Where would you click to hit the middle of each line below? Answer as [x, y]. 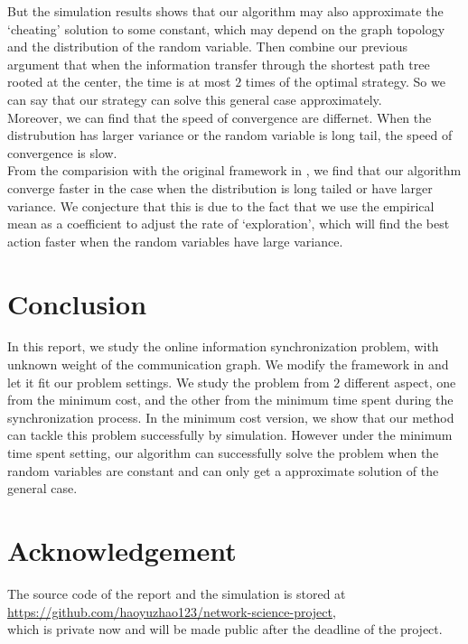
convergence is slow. [62, 152]
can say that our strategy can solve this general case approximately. [195, 99]
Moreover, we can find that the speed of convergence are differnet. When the [220, 117]
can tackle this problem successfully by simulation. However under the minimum [230, 435]
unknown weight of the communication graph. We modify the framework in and [228, 364]
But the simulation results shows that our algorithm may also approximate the [225, 11]
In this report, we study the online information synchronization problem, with [223, 346]
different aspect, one [400, 382]
